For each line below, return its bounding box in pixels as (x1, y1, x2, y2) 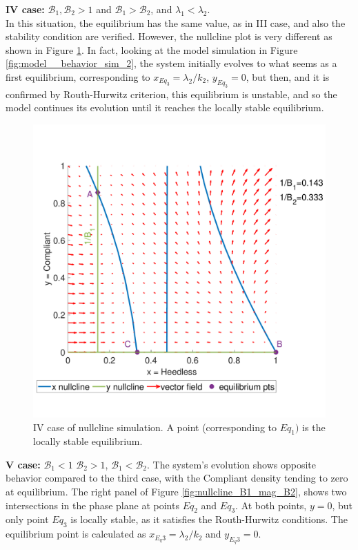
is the (302, 419, 326, 434)
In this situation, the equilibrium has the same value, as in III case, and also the (6, 15, 346, 30)
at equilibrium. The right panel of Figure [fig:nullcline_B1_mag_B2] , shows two (6, 484, 347, 499)
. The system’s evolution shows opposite (146, 457, 317, 471)
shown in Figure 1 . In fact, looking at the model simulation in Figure (6, 42, 298, 57)
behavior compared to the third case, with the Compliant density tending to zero (6, 471, 348, 485)
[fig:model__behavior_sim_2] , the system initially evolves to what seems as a (6, 56, 337, 70)
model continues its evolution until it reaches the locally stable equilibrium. (6, 100, 324, 115)
